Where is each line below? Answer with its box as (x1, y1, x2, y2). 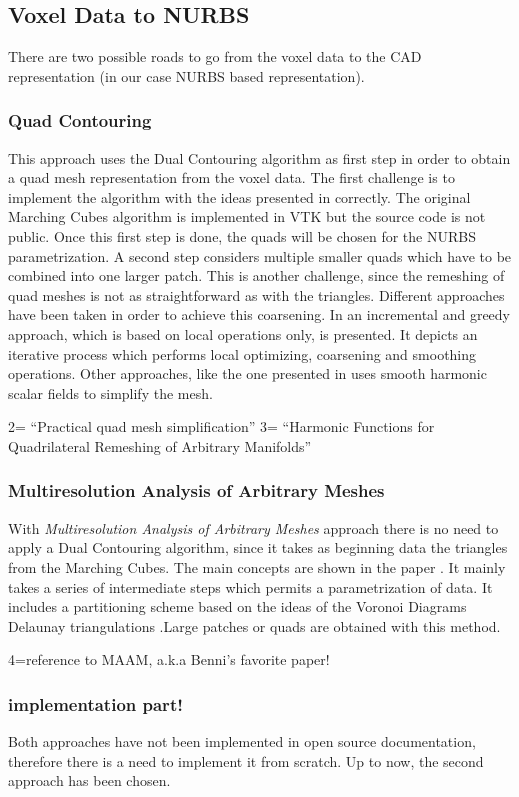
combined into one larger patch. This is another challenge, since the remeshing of (8, 265, 505, 286)
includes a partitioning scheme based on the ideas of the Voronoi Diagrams (8, 596, 467, 617)
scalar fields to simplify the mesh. (8, 382, 213, 403)
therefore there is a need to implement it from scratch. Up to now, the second (8, 750, 484, 771)
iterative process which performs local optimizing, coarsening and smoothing (8, 343, 477, 364)
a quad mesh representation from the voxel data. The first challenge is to (8, 167, 455, 188)
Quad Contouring (8, 108, 152, 133)
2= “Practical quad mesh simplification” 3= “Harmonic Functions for (8, 416, 435, 437)
